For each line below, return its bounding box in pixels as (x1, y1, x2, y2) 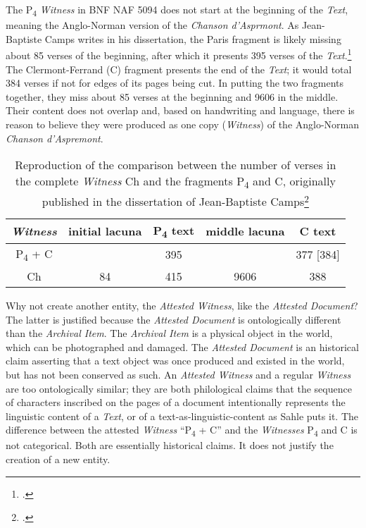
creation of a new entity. (6, 452, 111, 467)
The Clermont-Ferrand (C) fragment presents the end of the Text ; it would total (6, 61, 352, 76)
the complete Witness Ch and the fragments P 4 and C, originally (15, 173, 336, 192)
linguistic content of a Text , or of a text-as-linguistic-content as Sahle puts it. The (6, 408, 358, 423)
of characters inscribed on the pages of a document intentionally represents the (6, 395, 346, 410)
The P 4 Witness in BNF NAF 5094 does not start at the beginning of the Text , (6, 2, 348, 18)
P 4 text (153, 221, 195, 240)
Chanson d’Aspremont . (6, 130, 103, 145)
